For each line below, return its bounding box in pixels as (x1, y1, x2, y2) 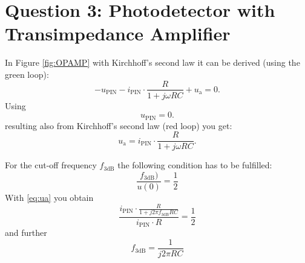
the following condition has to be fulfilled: (117, 159, 272, 171)
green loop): (5, 68, 49, 80)
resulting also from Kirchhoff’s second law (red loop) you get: (5, 119, 232, 131)
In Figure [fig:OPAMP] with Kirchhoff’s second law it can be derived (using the (5, 56, 300, 69)
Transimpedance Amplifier (5, 21, 231, 46)
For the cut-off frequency (5, 159, 97, 171)
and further (5, 226, 47, 239)
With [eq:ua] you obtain (5, 191, 94, 203)
